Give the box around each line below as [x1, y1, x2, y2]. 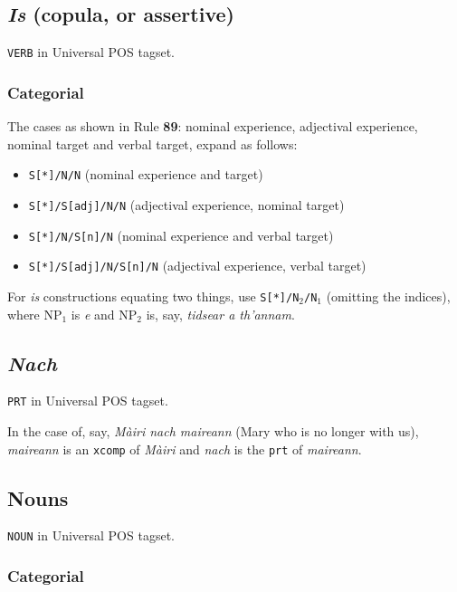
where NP [7, 304, 62, 323]
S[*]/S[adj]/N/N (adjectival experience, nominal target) [28, 195, 345, 214]
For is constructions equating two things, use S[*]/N [7, 286, 300, 305]
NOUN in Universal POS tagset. [7, 526, 175, 545]
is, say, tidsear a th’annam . [146, 304, 295, 323]
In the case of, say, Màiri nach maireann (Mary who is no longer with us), [7, 422, 419, 440]
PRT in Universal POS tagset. [7, 391, 168, 410]
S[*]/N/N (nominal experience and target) [28, 165, 263, 184]
